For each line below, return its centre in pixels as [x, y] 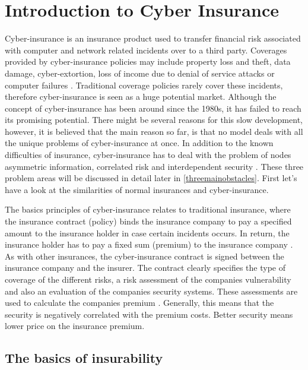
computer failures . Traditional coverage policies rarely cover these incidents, [144, 85]
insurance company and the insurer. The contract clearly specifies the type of [145, 268]
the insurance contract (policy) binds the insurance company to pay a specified [148, 221]
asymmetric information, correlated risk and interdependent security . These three [154, 166]
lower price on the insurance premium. [75, 326]
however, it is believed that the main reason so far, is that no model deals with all [154, 131]
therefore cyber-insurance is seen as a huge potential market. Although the [141, 97]
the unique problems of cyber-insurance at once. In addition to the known [139, 143]
